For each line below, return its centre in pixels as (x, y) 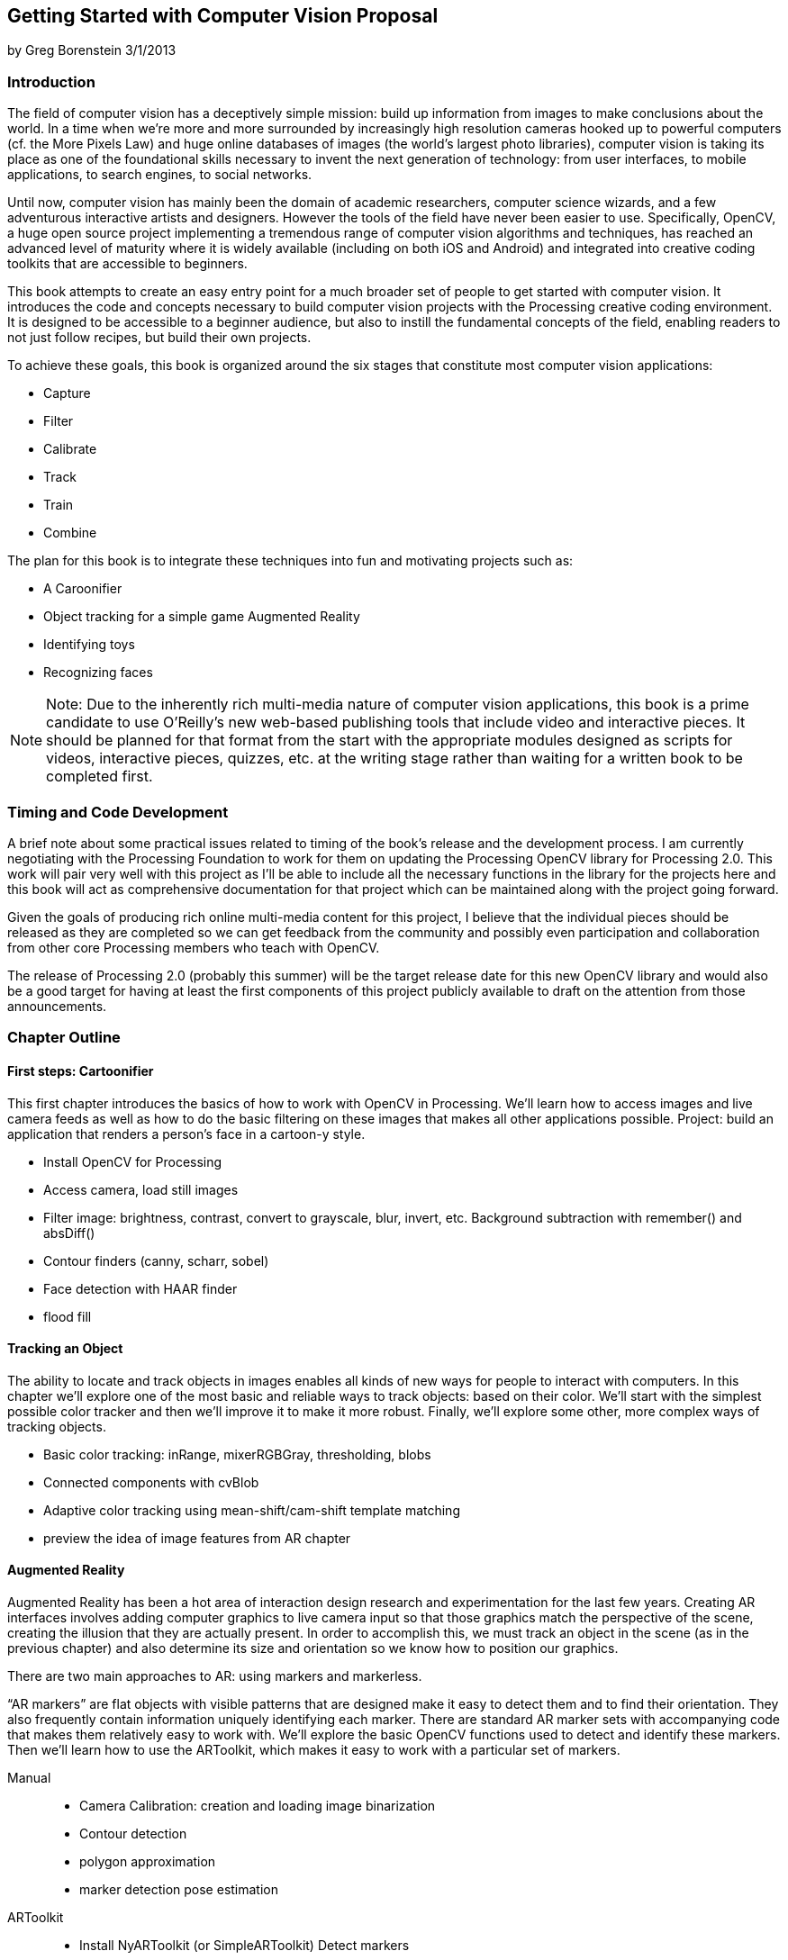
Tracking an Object (65, 1349)
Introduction (51, 81)
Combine (70, 533)
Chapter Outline (64, 1038)
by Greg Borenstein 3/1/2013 (92, 50)
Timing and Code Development (118, 812)
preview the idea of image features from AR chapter (197, 1538)
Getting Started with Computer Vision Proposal (223, 16)
